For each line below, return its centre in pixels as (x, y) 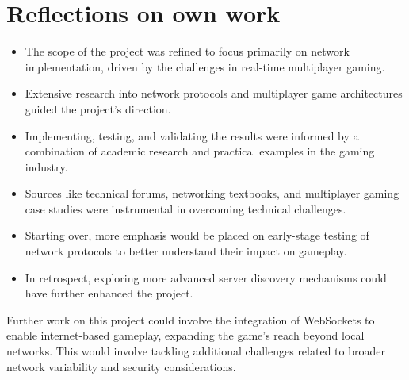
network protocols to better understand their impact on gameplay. (186, 251)
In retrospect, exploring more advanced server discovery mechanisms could (206, 277)
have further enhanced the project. (109, 293)
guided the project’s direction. (98, 108)
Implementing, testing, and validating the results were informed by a (192, 135)
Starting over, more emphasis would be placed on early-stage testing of (197, 235)
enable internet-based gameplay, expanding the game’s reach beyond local (185, 335)
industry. (46, 166)
